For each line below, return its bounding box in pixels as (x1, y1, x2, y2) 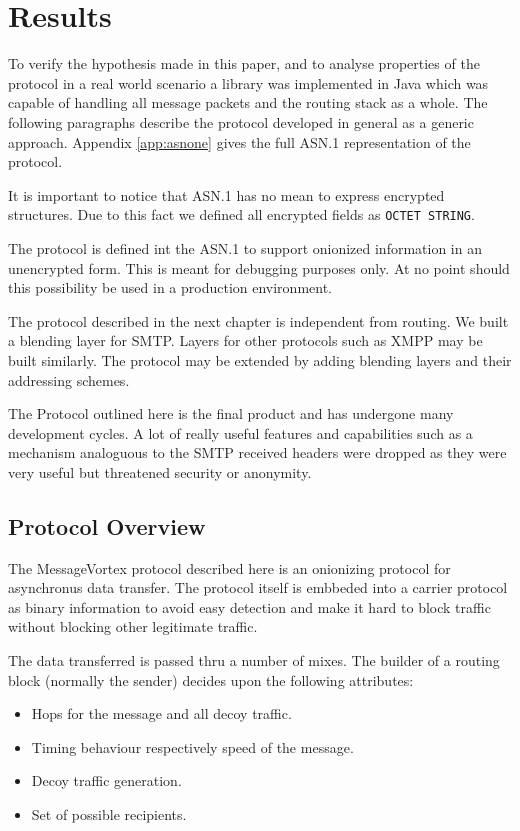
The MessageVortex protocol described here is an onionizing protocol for (8, 557, 451, 578)
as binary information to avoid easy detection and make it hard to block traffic (8, 596, 491, 617)
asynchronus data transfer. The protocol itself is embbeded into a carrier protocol (8, 577, 508, 598)
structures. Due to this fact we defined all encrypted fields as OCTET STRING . (8, 204, 475, 225)
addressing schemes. (8, 369, 130, 390)
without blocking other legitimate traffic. (8, 616, 258, 637)
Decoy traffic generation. (31, 770, 182, 791)
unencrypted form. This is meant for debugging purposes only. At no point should (8, 257, 510, 278)
